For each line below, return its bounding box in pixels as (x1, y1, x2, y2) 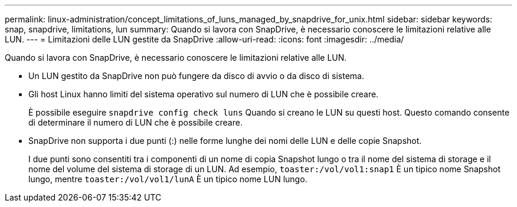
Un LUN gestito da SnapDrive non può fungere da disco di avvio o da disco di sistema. (28, 71, 364, 81)
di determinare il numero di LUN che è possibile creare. (28, 117, 243, 127)
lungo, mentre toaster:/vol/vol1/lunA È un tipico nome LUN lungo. (28, 174, 307, 184)
